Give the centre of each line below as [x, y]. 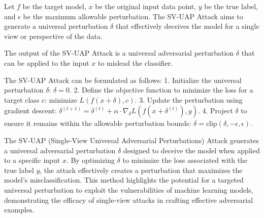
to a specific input [32, 160]
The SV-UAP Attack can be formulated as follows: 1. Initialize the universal [123, 80]
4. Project [218, 111]
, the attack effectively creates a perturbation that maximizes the [141, 170]
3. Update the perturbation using [191, 99]
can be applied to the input [47, 62]
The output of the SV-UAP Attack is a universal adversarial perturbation [119, 53]
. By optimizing [90, 160]
